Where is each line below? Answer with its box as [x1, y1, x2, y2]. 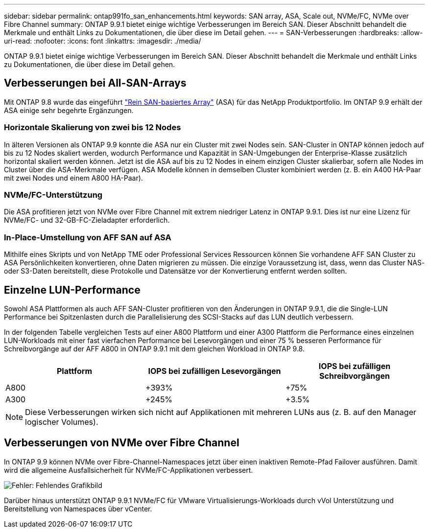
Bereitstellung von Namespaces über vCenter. [4, 504, 152, 513]
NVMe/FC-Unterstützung [4, 189, 103, 200]
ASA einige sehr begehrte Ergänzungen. [4, 106, 134, 115]
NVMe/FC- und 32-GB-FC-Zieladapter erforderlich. [4, 216, 170, 225]
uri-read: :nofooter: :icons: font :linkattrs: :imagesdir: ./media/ [4, 37, 201, 45]
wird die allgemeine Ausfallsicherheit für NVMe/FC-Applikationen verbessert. [4, 465, 253, 474]
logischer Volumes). [25, 416, 98, 427]
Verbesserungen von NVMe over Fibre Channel [4, 437, 239, 449]
